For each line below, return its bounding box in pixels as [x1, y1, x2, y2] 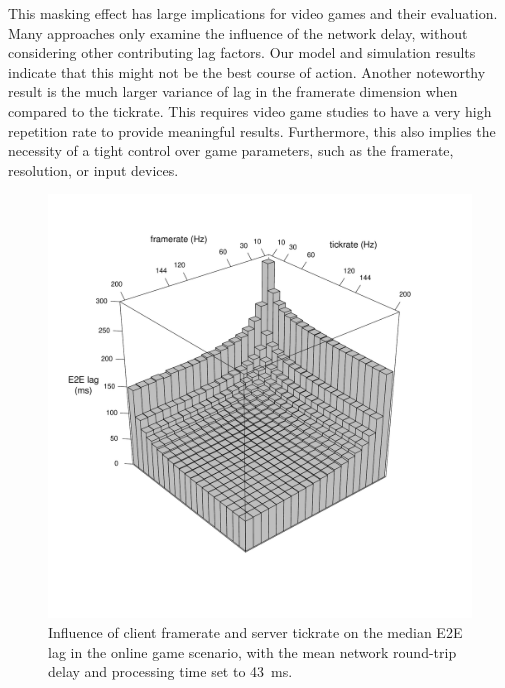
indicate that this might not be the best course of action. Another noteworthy [8, 61, 486, 82]
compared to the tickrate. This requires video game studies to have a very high [8, 100, 492, 121]
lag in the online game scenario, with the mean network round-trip [48, 641, 457, 662]
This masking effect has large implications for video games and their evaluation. [8, 3, 498, 23]
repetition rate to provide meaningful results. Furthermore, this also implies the [8, 120, 496, 141]
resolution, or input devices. [8, 159, 179, 180]
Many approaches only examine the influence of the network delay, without [8, 22, 468, 43]
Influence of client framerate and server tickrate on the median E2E [48, 621, 463, 642]
